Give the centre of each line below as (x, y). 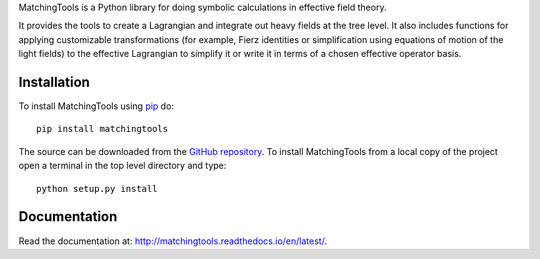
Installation (54, 81)
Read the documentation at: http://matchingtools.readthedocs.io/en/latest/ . (173, 241)
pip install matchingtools (102, 129)
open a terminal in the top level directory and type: (122, 166)
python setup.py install (97, 188)
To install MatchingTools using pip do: (96, 106)
